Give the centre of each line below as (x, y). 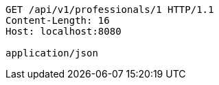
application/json (52, 53)
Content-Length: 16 (58, 20)
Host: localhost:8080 (64, 31)
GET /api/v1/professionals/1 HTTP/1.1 (110, 10)
